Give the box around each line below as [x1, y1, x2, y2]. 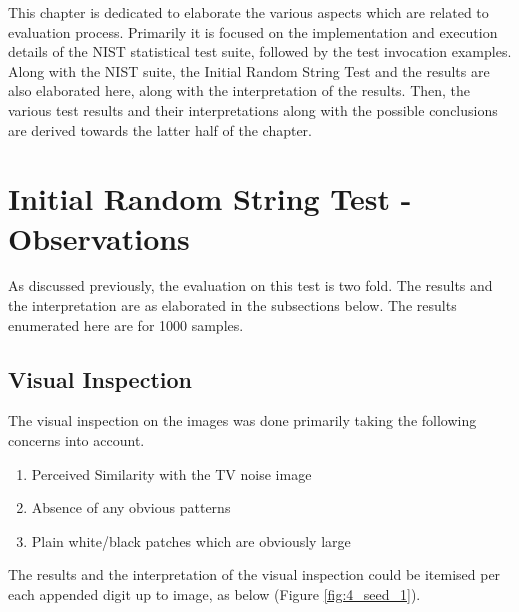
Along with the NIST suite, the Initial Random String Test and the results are [8, 60, 490, 81]
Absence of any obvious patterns [31, 497, 231, 518]
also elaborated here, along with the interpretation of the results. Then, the [8, 80, 471, 101]
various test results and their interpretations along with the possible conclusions [8, 99, 498, 120]
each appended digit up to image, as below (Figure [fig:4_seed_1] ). [8, 584, 421, 605]
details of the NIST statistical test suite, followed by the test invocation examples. [8, 41, 512, 62]
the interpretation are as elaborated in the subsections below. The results [8, 295, 457, 316]
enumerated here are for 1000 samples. [8, 314, 244, 335]
